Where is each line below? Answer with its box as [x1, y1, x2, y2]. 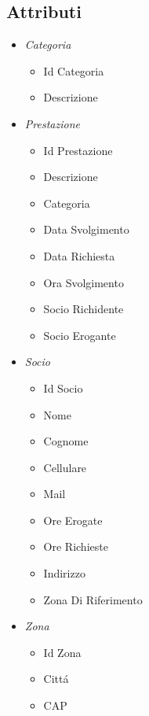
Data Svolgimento [43, 221, 129, 238]
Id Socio [43, 379, 83, 396]
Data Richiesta [43, 247, 115, 264]
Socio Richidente [43, 301, 124, 317]
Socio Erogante [43, 327, 116, 343]
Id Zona [43, 644, 82, 660]
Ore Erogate [43, 511, 103, 528]
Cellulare [43, 459, 87, 475]
